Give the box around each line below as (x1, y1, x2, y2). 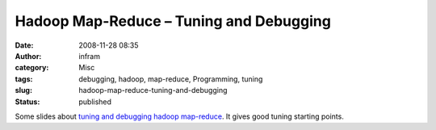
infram (78, 51, 101, 61)
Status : (15, 97, 40, 107)
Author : (15, 51, 42, 61)
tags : (15, 73, 33, 84)
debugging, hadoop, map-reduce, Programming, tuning (78, 73, 263, 84)
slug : (15, 86, 32, 95)
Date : (15, 40, 34, 50)
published (78, 97, 112, 107)
